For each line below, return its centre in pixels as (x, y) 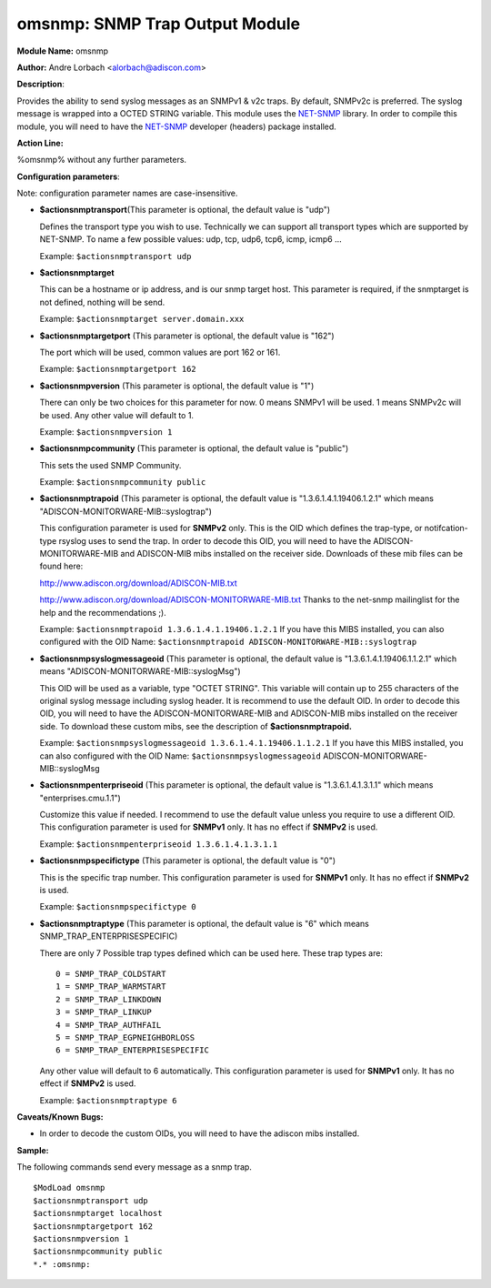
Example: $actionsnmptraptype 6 (108, 1100)
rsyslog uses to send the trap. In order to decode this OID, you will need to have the (215, 540)
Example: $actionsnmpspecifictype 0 (118, 907)
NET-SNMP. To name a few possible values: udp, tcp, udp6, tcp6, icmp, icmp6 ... (191, 239)
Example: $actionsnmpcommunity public (123, 482)
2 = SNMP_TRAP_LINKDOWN (109, 999)
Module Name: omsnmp (63, 51)
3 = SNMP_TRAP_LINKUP (104, 1012)
